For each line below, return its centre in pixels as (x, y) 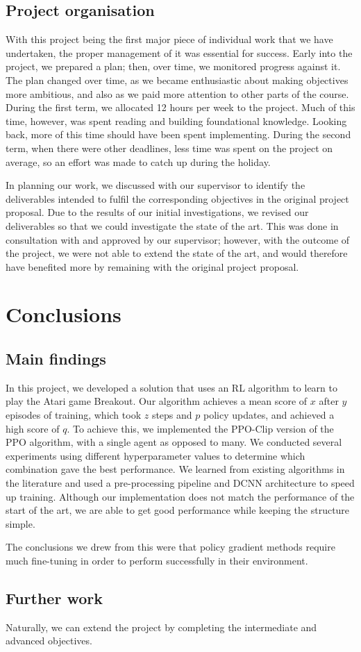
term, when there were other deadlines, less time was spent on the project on (169, 148)
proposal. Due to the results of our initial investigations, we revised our (157, 212)
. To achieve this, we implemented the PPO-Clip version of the (200, 428)
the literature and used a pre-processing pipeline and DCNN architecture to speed (180, 483)
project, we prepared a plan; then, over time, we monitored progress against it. (173, 66)
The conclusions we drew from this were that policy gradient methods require (170, 547)
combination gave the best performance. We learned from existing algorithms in (175, 469)
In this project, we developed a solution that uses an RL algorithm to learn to (171, 387)
